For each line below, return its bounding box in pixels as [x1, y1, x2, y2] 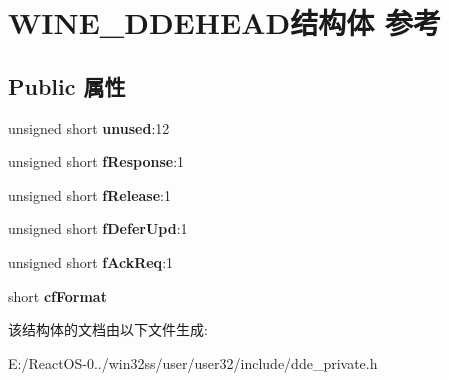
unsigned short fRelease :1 [8, 184, 172, 205]
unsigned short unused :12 [8, 117, 170, 138]
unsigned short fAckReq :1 [8, 251, 174, 272]
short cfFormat [8, 285, 107, 306]
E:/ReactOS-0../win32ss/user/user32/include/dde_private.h [8, 352, 378, 373]
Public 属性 [8, 70, 126, 101]
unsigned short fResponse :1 [8, 151, 185, 172]
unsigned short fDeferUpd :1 [8, 218, 188, 239]
